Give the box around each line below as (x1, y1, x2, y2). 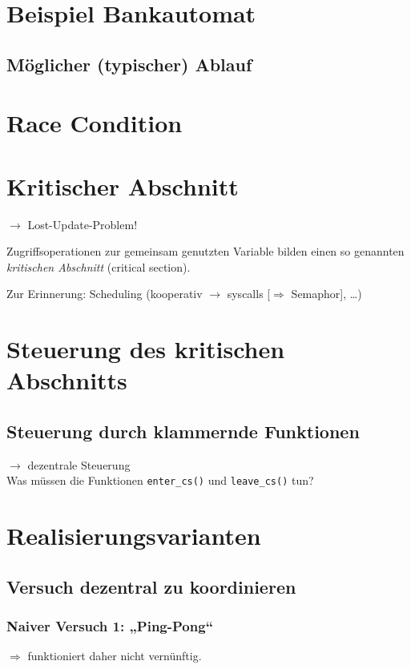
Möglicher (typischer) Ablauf (6, 51, 252, 76)
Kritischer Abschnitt (6, 169, 239, 202)
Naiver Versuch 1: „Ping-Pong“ (6, 616, 213, 636)
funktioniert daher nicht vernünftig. (27, 647, 202, 664)
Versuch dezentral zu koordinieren (6, 574, 296, 598)
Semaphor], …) (291, 285, 362, 302)
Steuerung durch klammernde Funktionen (6, 418, 360, 443)
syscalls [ (227, 285, 271, 302)
